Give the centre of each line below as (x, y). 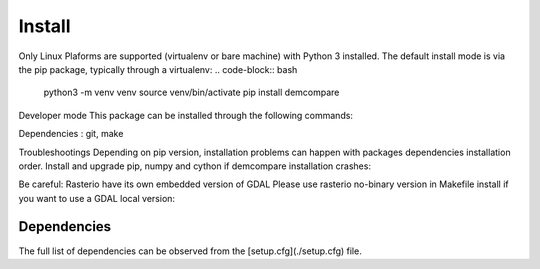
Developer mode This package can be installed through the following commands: (186, 115)
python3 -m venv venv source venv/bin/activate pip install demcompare (191, 92)
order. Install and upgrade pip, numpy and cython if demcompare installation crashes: (195, 166)
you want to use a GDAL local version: (96, 198)
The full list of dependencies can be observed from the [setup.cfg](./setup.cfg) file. (190, 251)
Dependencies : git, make (71, 134)
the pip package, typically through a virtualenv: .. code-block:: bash (158, 69)
